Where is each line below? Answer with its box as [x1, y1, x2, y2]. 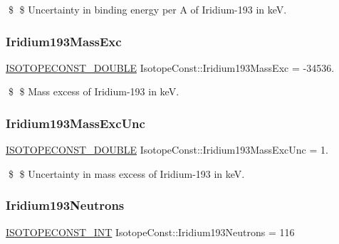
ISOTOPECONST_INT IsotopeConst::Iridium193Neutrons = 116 [6, 224, 295, 239]
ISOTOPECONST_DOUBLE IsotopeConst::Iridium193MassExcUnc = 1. [6, 142, 328, 157]
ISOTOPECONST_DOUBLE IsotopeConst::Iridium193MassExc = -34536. [6, 60, 335, 75]
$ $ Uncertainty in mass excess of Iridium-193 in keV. [8, 166, 245, 181]
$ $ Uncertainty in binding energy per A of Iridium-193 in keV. [8, 2, 287, 16]
